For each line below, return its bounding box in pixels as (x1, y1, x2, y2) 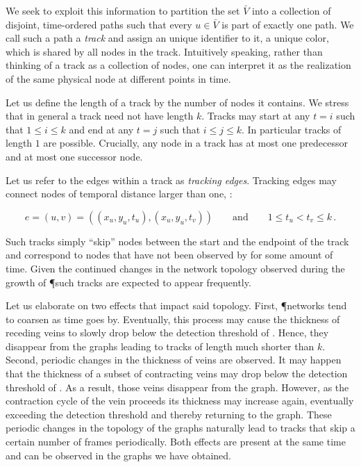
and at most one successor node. (6, 149, 143, 163)
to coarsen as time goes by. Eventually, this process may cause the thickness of (6, 311, 340, 326)
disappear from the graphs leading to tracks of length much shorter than (6, 338, 314, 353)
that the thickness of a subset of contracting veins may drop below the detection (6, 366, 348, 381)
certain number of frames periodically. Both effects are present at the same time (6, 434, 346, 449)
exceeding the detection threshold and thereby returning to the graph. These (6, 407, 332, 421)
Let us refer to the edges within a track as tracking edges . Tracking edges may (6, 172, 337, 187)
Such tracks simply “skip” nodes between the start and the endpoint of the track (6, 233, 349, 248)
